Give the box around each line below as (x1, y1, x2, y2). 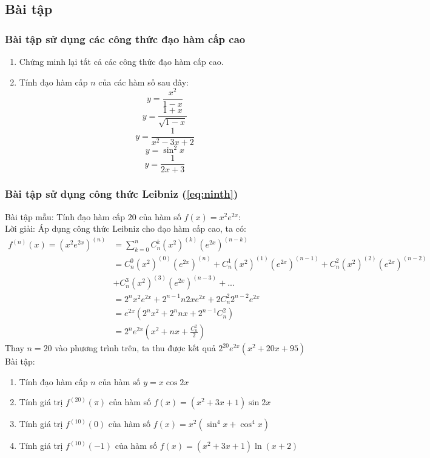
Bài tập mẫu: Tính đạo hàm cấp (5, 210, 126, 223)
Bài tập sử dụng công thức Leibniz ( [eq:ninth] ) (5, 186, 238, 201)
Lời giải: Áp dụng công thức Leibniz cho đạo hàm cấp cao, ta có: (5, 222, 246, 235)
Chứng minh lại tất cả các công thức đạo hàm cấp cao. (19, 55, 224, 67)
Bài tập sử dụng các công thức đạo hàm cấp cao (5, 31, 246, 46)
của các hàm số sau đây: (98, 75, 189, 88)
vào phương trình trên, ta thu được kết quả (55, 342, 216, 354)
